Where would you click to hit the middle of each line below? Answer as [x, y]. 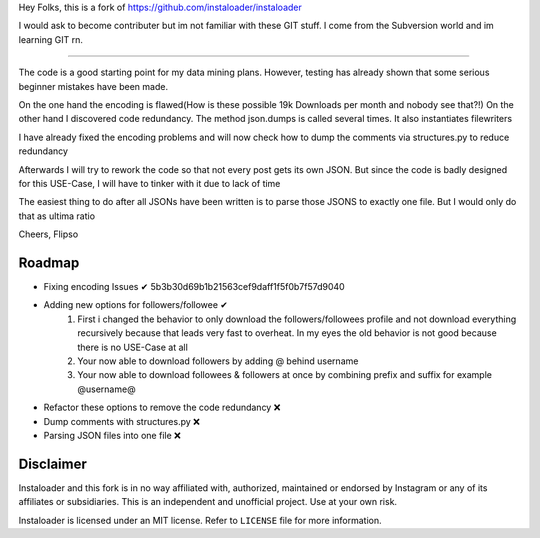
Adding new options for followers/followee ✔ [136, 305]
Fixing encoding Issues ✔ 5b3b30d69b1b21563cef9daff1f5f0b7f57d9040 [194, 286]
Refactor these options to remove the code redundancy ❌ [162, 407]
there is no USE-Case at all [133, 347]
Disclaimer [52, 463]
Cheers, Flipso [48, 234]
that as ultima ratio [56, 216]
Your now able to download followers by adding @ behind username [218, 361]
